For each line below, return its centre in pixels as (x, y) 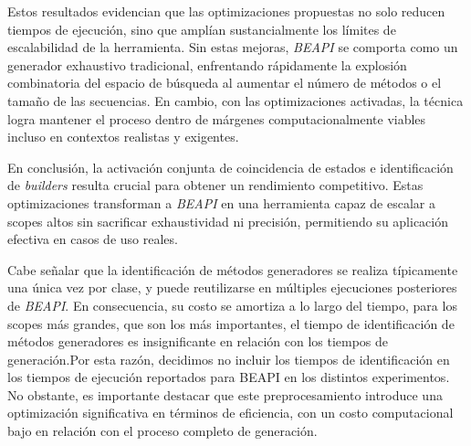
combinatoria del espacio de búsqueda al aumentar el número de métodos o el (225, 83)
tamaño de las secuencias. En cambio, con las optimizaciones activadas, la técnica (235, 100)
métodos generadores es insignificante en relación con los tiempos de (198, 341)
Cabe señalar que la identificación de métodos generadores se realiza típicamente (233, 269)
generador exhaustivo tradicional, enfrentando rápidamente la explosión (207, 64)
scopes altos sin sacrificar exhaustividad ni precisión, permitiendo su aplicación (228, 221)
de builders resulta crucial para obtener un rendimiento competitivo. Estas (215, 185)
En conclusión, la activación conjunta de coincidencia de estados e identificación (230, 167)
